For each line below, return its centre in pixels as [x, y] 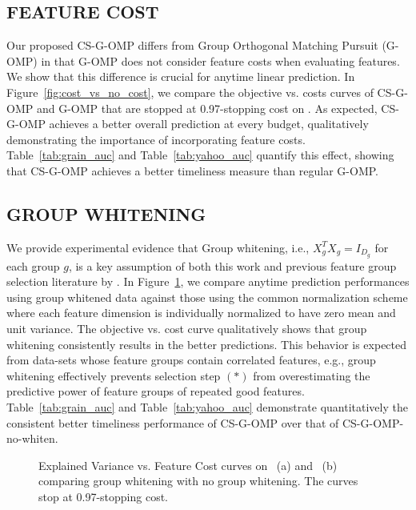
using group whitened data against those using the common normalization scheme [207, 297]
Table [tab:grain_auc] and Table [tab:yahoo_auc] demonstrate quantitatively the [207, 406]
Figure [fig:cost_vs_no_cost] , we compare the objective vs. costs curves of [190, 92]
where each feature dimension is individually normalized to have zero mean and [201, 313]
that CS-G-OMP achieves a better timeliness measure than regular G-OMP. [192, 170]
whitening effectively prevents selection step [114, 375]
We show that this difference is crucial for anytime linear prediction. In [181, 76]
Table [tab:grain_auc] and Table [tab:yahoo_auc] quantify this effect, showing [200, 155]
